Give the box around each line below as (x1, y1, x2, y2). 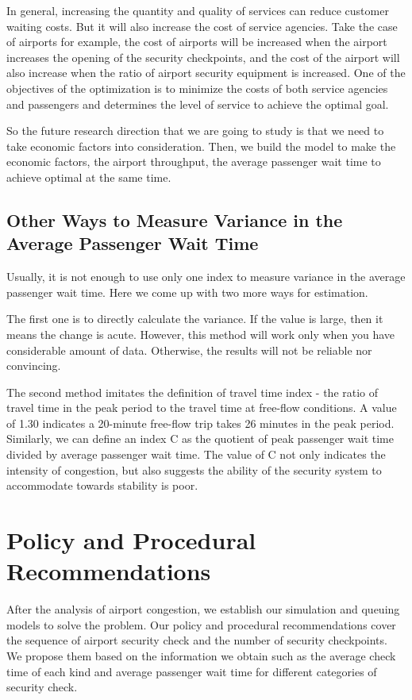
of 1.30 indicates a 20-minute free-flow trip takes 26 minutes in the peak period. (6, 414, 395, 431)
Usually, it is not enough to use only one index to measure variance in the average (6, 268, 406, 285)
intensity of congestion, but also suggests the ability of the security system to (6, 461, 382, 478)
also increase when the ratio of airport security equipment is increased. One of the (6, 64, 406, 81)
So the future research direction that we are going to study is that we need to (6, 122, 384, 139)
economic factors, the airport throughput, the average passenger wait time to (6, 153, 381, 170)
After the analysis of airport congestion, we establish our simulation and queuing (6, 601, 400, 617)
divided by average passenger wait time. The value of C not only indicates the (6, 446, 386, 463)
